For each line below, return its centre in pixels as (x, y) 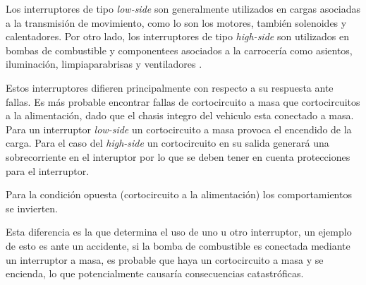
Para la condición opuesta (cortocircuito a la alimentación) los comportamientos (179, 194)
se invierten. (32, 208)
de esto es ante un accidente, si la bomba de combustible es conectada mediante (178, 245)
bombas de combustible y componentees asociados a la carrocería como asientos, (179, 50)
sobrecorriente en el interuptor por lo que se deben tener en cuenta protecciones (178, 156)
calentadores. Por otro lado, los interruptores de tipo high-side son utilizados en (177, 36)
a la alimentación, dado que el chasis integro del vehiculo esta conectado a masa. (180, 115)
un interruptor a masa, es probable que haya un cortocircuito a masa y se (165, 259)
